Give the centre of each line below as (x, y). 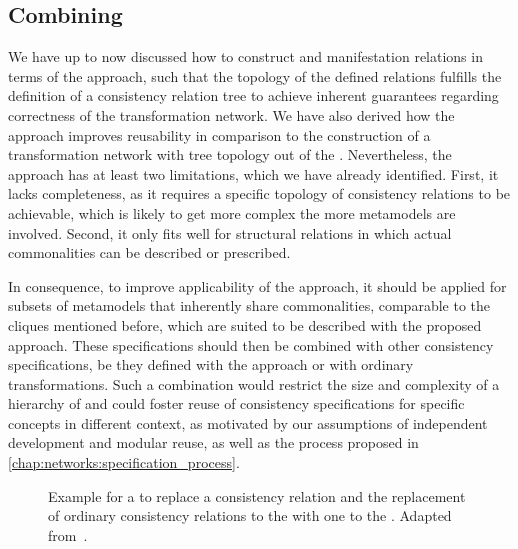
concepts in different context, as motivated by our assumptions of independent (248, 422)
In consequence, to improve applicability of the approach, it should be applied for (257, 285)
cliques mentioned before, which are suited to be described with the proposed (245, 324)
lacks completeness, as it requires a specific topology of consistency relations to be (259, 193)
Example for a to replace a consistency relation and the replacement (257, 495)
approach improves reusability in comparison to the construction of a (219, 134)
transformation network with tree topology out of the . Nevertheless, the (230, 154)
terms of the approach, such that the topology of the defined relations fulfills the (255, 75)
